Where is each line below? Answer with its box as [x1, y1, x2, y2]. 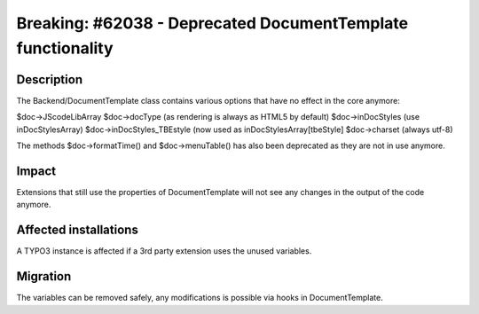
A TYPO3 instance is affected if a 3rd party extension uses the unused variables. [16, 246, 312, 256]
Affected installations [16, 223, 139, 238]
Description [16, 72, 83, 87]
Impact [16, 163, 57, 178]
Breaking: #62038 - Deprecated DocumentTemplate [16, 13, 408, 33]
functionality [16, 38, 114, 58]
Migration [16, 269, 72, 284]
